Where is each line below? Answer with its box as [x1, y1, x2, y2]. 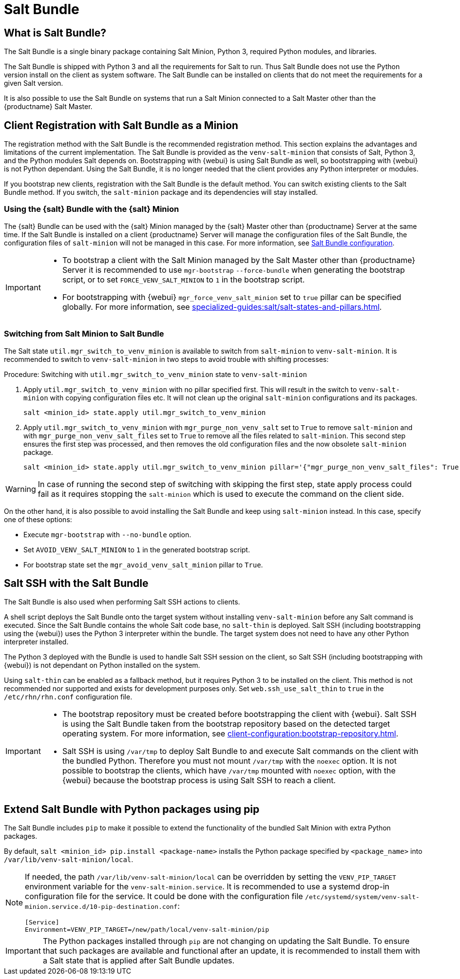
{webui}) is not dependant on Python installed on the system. [4, 661, 200, 670]
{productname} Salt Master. [4, 102, 93, 111]
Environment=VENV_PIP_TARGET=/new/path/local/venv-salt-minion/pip [25, 926, 269, 934]
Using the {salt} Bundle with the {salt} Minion [4, 204, 179, 214]
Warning [5, 484, 36, 494]
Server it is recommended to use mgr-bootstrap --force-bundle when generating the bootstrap [62, 264, 405, 275]
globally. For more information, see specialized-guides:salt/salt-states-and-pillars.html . [62, 301, 382, 312]
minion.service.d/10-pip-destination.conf [25, 903, 178, 911]
